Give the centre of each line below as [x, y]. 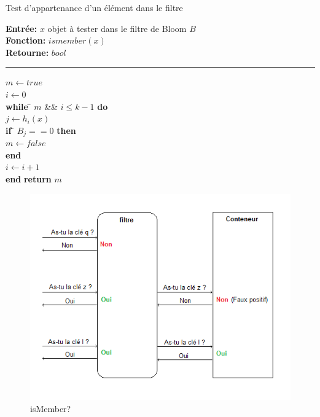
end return [29, 178]
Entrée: [21, 28]
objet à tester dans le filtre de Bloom [117, 28]
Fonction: [26, 40]
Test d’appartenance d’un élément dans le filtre [94, 7]
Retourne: [27, 52]
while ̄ [18, 106]
